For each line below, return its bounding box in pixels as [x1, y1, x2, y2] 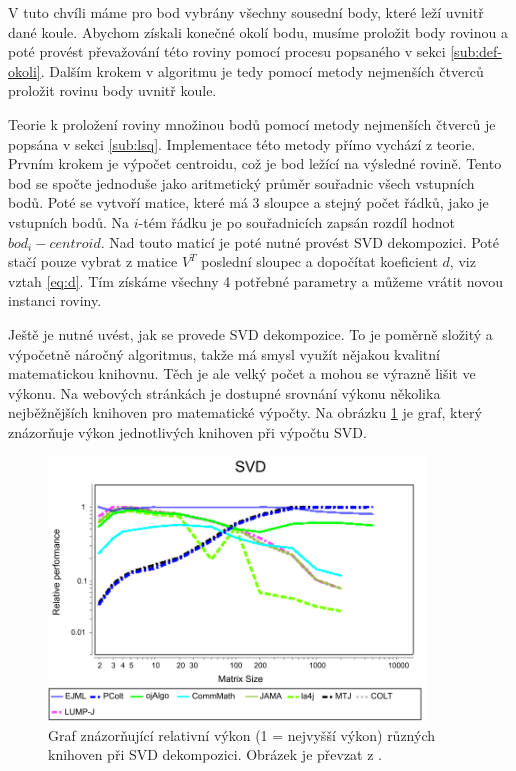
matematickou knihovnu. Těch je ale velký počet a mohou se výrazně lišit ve [8, 363, 476, 384]
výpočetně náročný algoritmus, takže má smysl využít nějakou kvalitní [8, 343, 440, 364]
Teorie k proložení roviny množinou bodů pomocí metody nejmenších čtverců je [8, 113, 496, 134]
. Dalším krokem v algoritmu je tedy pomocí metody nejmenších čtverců [40, 60, 484, 81]
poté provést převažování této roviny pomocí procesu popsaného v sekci [8, 41, 446, 62]
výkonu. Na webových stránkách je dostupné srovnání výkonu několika [8, 382, 441, 403]
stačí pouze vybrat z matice [8, 251, 178, 272]
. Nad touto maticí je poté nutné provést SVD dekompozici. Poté [100, 231, 500, 252]
